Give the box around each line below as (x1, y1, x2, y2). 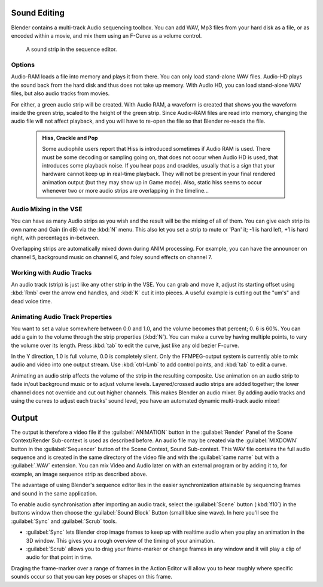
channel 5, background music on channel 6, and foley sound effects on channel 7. (11, 253, 212, 260)
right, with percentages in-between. (11, 234, 100, 242)
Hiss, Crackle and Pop (42, 134, 98, 141)
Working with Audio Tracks (11, 268, 92, 276)
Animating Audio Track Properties (11, 312, 112, 321)
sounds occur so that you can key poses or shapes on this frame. (11, 573, 173, 580)
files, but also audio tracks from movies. (11, 90, 110, 97)
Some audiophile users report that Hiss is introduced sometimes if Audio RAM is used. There (42, 145, 270, 153)
